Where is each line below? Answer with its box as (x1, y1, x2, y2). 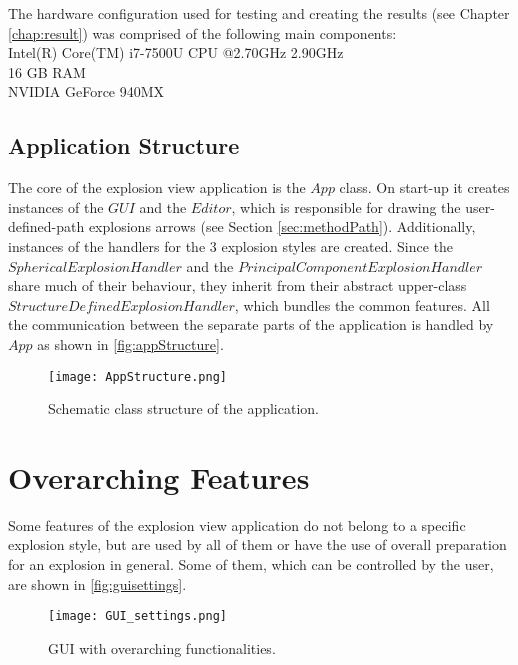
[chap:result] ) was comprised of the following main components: (8, 22, 397, 43)
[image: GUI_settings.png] (48, 609, 227, 624)
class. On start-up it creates (339, 177, 510, 198)
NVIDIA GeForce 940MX (8, 81, 165, 102)
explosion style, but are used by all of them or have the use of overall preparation (8, 534, 507, 555)
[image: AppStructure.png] (48, 369, 227, 384)
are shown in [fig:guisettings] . (8, 573, 187, 594)
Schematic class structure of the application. (48, 398, 319, 419)
